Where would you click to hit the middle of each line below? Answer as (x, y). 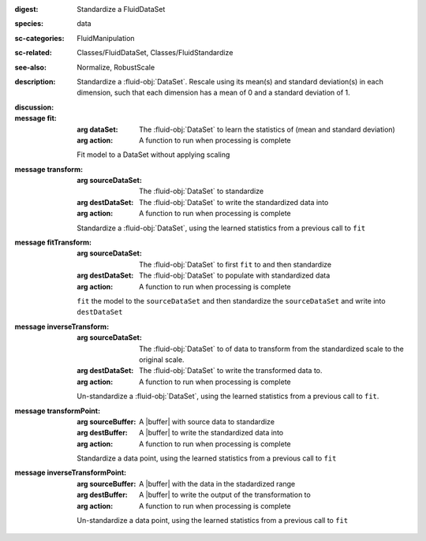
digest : (26, 9)
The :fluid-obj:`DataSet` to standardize (202, 191)
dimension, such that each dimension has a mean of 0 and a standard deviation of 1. (213, 93)
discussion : (34, 107)
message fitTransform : (53, 243)
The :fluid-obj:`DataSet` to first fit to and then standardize (235, 264)
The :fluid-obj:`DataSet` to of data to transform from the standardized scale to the (271, 349)
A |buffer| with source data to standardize (207, 421)
